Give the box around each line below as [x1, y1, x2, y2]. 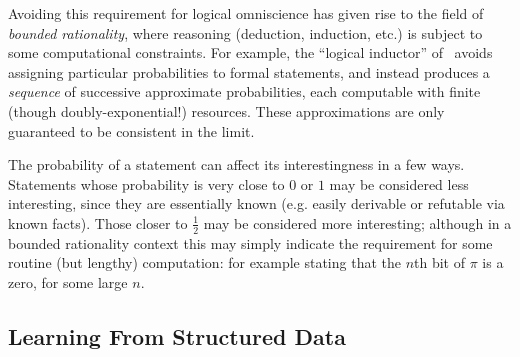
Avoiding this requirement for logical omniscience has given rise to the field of [8, 3, 484, 23]
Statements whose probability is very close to [8, 173, 285, 194]
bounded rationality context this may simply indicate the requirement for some [8, 232, 493, 253]
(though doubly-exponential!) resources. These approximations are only [8, 100, 445, 121]
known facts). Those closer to [8, 212, 188, 233]
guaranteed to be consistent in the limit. [8, 120, 255, 141]
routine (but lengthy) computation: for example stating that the [8, 252, 401, 273]
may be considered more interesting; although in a [203, 212, 512, 233]
